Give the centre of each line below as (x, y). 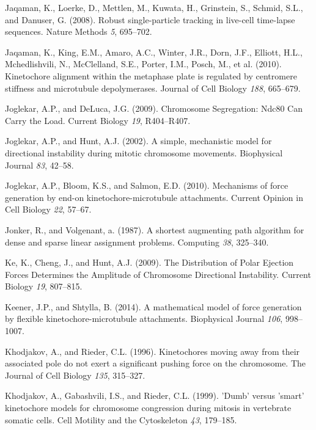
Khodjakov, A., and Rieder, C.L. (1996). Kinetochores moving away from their (152, 351)
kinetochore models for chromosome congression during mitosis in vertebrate (148, 408)
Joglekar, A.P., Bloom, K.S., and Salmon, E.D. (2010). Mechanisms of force (147, 185)
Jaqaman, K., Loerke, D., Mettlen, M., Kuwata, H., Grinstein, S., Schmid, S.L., (154, 7)
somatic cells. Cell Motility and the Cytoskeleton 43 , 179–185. (121, 419)
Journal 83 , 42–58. (39, 165)
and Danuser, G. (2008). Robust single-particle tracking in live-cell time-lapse (150, 19)
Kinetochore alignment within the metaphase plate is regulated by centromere (151, 75)
